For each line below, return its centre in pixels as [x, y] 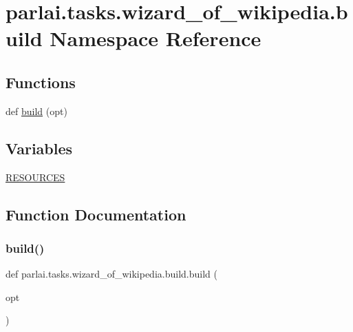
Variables [39, 148]
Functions [41, 82]
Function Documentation [96, 214]
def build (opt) [36, 111]
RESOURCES [35, 177]
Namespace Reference [156, 38]
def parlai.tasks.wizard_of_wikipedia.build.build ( [111, 274]
